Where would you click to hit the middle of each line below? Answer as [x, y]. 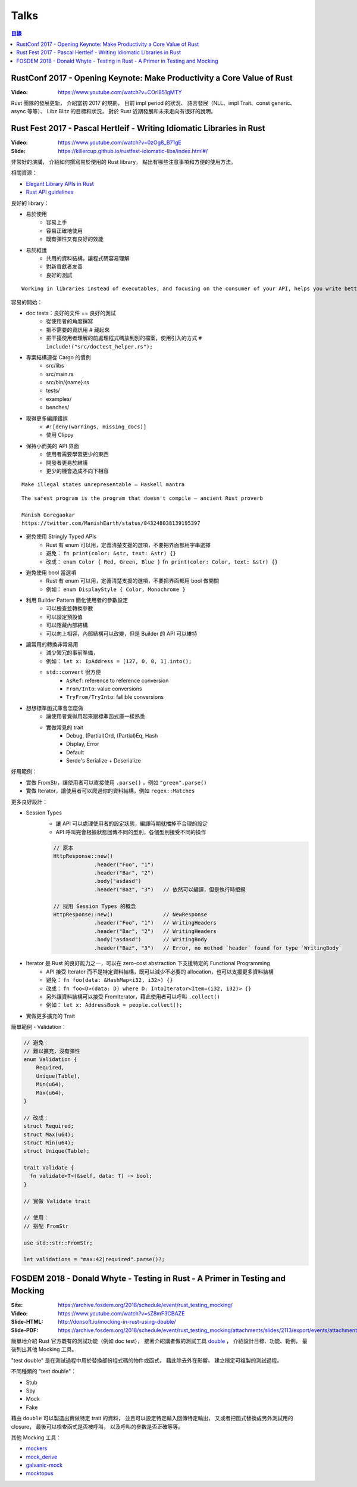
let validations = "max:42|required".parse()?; [94, 1259]
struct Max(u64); [49, 1134]
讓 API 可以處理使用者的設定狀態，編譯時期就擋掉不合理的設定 [132, 824]
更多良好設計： [29, 802]
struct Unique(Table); [57, 1151]
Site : [17, 1305]
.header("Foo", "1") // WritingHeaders [155, 923]
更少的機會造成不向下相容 [77, 471]
